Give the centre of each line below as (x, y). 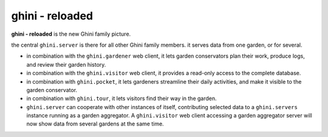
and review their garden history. (66, 64)
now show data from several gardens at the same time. (95, 124)
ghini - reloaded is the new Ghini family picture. (71, 34)
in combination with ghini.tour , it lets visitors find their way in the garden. (121, 99)
